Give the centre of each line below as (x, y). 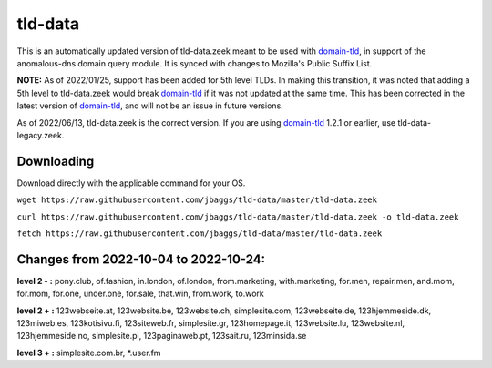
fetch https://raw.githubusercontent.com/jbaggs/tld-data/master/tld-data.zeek (200, 233)
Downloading (56, 161)
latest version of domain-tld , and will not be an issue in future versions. (150, 106)
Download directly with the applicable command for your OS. (131, 183)
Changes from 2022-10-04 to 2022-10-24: (141, 259)
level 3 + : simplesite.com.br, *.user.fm (89, 353)
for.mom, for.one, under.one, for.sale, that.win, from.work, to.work (140, 294)
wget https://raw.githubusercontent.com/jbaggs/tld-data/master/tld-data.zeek (197, 200)
